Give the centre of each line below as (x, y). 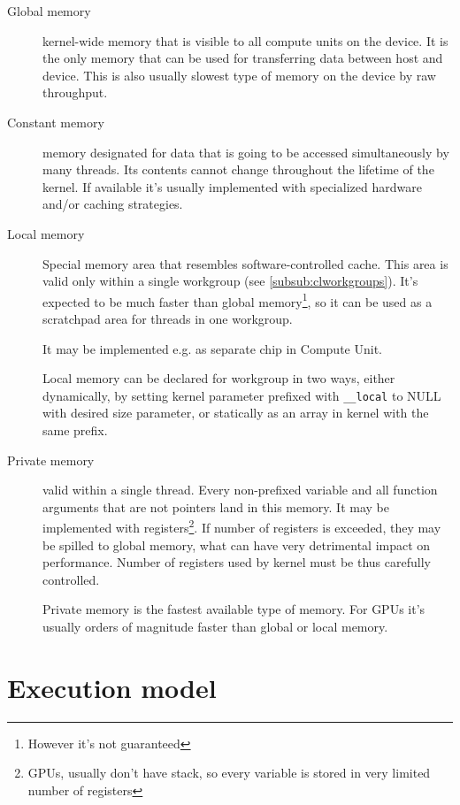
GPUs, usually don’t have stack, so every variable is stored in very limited (229, 773)
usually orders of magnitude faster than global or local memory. (215, 626)
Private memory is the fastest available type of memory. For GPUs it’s (234, 609)
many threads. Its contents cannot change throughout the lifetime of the (238, 169)
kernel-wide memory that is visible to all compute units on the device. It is (245, 40)
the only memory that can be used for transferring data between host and (243, 58)
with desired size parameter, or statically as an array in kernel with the (236, 413)
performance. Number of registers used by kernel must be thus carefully (237, 562)
